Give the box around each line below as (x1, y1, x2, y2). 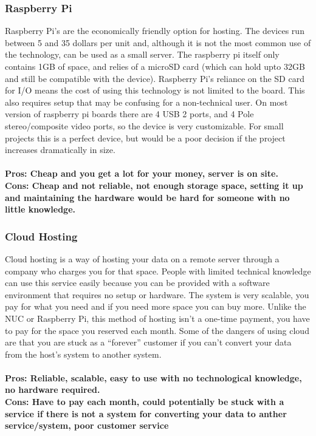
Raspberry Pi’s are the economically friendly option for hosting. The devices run (5, 24, 304, 37)
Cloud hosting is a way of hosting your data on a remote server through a (5, 252, 280, 265)
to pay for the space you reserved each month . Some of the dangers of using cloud (5, 324, 309, 336)
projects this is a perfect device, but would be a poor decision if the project (5, 131, 286, 144)
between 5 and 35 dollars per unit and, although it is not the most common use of (5, 36, 311, 49)
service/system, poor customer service (5, 419, 169, 432)
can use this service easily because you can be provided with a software (5, 276, 270, 289)
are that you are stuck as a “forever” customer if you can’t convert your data (5, 336, 292, 349)
